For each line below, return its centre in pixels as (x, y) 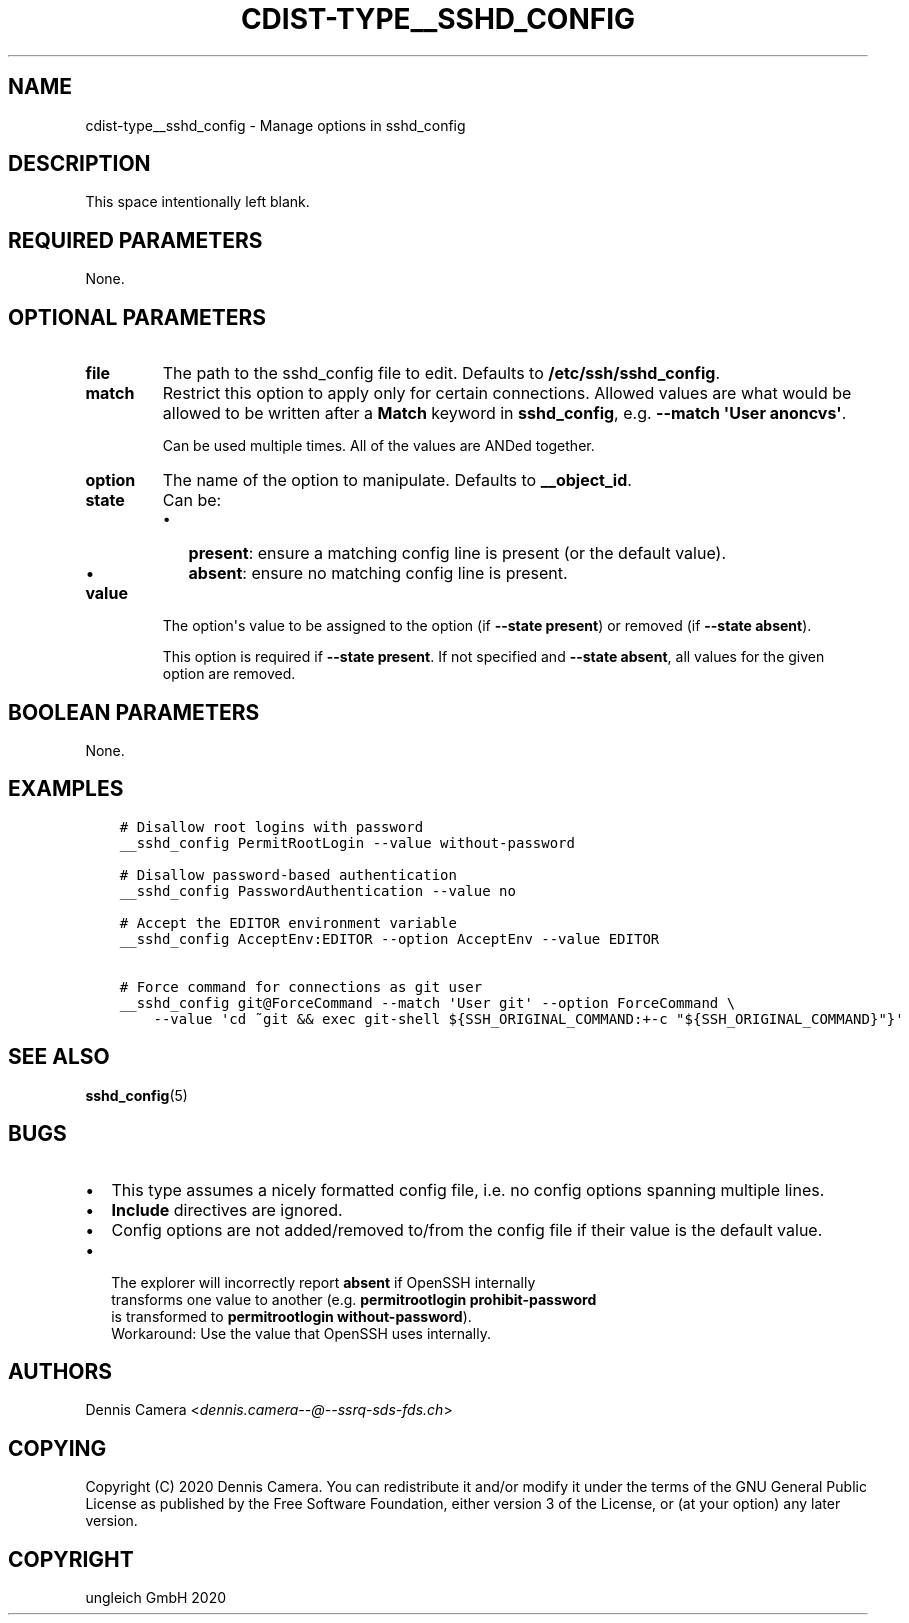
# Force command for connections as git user (301, 986)
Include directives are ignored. (227, 1209)
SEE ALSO (59, 1057)
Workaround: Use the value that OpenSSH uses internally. (301, 1333)
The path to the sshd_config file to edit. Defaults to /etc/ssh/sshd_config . (441, 373)
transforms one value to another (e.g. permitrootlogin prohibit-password (354, 1299)
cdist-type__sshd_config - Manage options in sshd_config (275, 125)
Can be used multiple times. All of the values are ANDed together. (378, 446)
